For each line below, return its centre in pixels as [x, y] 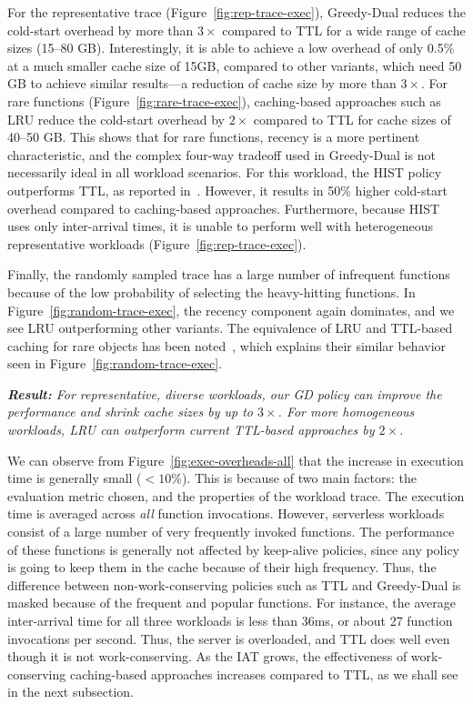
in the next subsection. [70, 692]
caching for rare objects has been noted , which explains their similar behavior [227, 345]
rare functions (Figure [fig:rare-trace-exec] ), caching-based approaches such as [224, 101]
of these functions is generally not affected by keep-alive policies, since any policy [233, 549]
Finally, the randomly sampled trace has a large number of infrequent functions [229, 274]
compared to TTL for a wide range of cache [344, 30]
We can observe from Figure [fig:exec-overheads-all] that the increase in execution [236, 460]
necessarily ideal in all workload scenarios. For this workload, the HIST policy [225, 172]
